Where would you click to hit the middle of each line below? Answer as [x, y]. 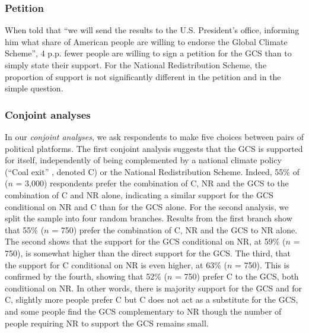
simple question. [34, 88]
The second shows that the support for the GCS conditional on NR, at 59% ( [145, 241]
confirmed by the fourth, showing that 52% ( [86, 276]
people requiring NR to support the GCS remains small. [107, 323]
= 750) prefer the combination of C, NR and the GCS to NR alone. [175, 229]
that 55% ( [25, 229]
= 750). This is [262, 264]
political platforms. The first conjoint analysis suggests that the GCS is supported [154, 148]
